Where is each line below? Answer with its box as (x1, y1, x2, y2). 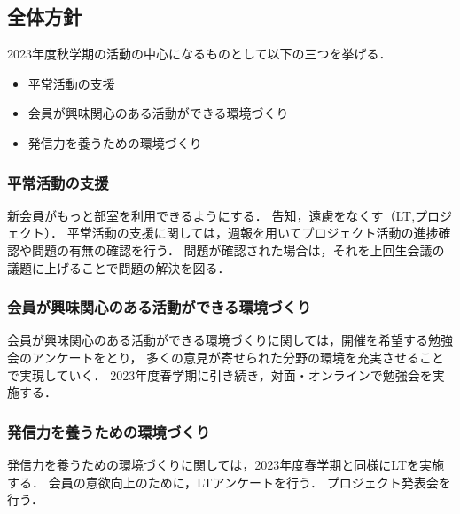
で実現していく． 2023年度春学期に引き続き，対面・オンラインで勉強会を (7, 365, 433, 384)
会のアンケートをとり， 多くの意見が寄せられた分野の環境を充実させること (7, 347, 445, 366)
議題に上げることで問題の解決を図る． (7, 258, 230, 276)
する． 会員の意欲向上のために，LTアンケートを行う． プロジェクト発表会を (7, 472, 451, 491)
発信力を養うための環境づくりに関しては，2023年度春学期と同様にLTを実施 (7, 455, 444, 473)
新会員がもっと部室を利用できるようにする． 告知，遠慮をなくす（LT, (7, 206, 416, 224)
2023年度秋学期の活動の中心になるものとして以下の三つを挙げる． (7, 44, 392, 63)
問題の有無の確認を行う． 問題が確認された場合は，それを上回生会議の (31, 240, 445, 259)
